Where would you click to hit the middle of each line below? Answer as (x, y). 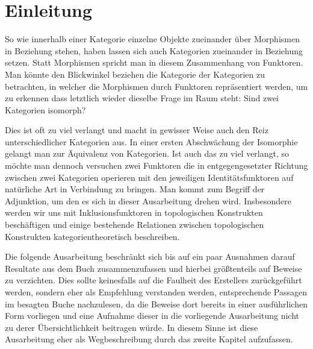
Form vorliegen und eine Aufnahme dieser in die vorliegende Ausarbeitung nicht (152, 316)
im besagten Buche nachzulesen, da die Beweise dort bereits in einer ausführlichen (156, 303)
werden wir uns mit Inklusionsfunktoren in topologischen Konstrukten (134, 212)
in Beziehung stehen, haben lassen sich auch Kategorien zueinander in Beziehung (154, 50)
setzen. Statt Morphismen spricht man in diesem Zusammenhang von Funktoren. (154, 62)
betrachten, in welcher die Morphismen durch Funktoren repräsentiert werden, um (156, 86)
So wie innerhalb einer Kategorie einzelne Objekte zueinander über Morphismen (152, 39)
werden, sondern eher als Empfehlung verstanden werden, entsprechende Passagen (156, 292)
